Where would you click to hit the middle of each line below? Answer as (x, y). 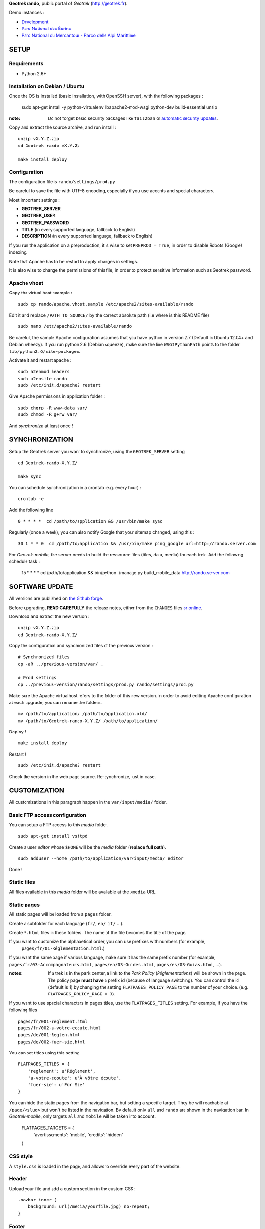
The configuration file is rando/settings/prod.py (62, 181)
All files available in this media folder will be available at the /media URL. (83, 892)
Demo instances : (27, 13)
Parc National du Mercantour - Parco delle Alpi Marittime (79, 35)
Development (35, 22)
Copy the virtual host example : (40, 293)
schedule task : (25, 561)
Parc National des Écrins (46, 29)
